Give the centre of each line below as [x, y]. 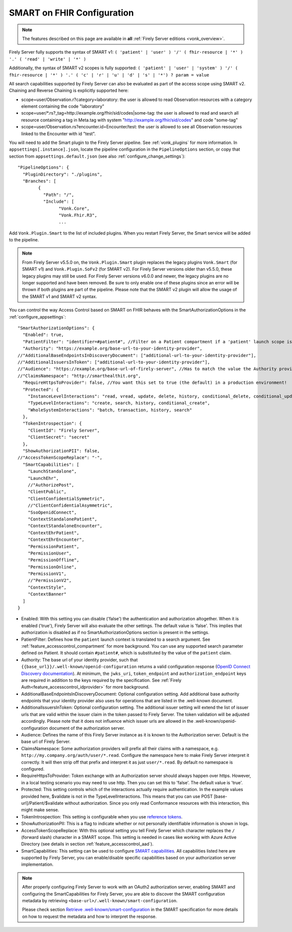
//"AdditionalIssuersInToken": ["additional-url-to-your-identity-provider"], [114, 362]
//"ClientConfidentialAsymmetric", [70, 506]
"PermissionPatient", [54, 546]
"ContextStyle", [47, 587]
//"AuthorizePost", [51, 485]
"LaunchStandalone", [52, 471]
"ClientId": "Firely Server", [64, 430]
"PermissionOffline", [54, 560]
